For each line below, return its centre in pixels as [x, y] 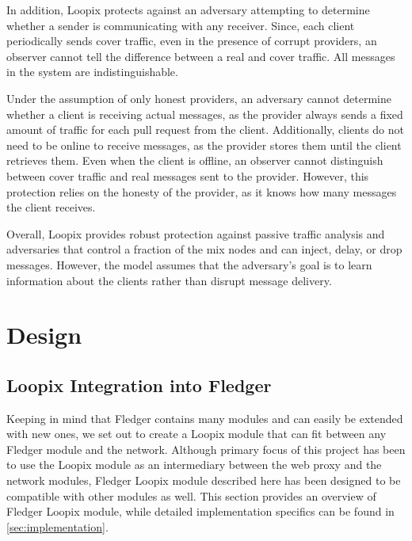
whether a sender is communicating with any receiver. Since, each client [181, 25]
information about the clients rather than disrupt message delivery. [169, 280]
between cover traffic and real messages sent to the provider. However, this [188, 175]
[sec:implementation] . [57, 526]
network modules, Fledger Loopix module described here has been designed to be [204, 480]
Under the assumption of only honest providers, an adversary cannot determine [199, 98]
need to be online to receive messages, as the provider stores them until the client [204, 145]
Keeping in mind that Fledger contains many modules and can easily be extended [205, 418]
